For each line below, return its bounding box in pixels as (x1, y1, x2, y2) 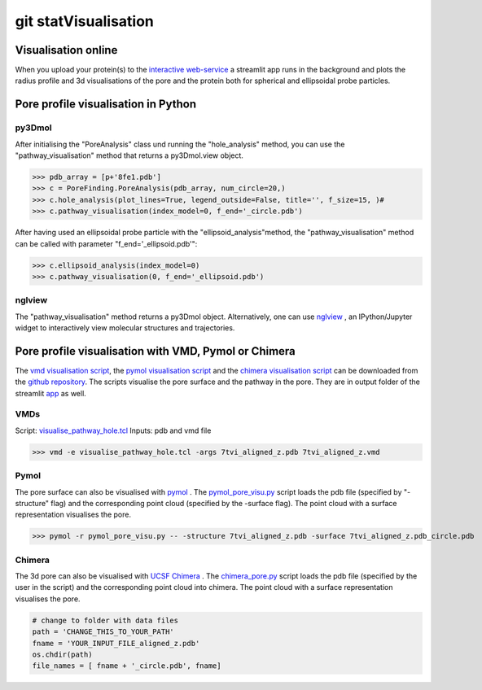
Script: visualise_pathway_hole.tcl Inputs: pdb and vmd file (15, 426, 212, 435)
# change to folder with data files (32, 615, 179, 625)
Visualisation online (15, 43, 118, 57)
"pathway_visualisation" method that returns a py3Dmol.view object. (15, 151, 244, 160)
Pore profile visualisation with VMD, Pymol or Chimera (15, 344, 296, 358)
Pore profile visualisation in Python (15, 98, 197, 111)
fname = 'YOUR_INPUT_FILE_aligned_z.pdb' (32, 639, 200, 648)
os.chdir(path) (32, 650, 93, 659)
